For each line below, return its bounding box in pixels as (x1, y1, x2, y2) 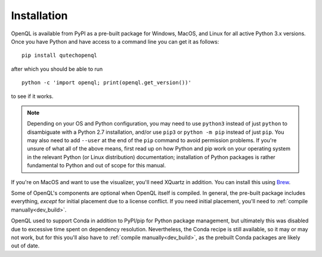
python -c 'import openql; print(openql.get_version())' (21, 79, 192, 86)
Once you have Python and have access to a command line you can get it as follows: (11, 38, 219, 45)
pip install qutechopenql (21, 52, 98, 59)
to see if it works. (11, 93, 54, 100)
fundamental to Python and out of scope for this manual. (27, 162, 166, 169)
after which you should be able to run (11, 65, 103, 72)
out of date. (11, 242, 40, 249)
